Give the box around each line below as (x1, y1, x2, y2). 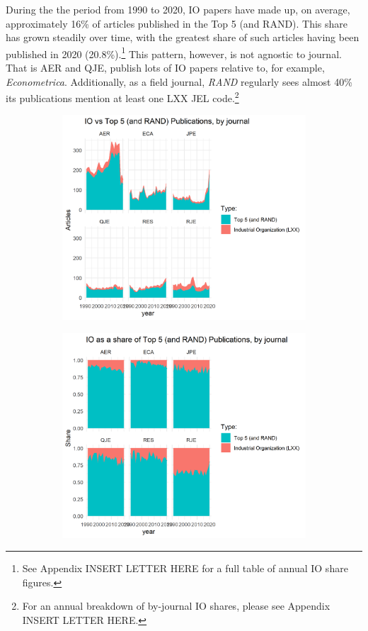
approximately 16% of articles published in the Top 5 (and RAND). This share (6, 16, 348, 30)
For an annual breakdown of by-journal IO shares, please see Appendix (22, 598, 330, 613)
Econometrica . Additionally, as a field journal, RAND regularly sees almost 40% (6, 74, 352, 89)
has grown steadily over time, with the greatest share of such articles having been (6, 30, 360, 45)
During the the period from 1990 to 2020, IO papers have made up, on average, (6, 2, 350, 16)
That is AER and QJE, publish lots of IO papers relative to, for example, (6, 60, 325, 75)
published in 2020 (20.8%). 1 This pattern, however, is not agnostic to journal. (6, 44, 342, 61)
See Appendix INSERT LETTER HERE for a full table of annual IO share (22, 561, 348, 576)
